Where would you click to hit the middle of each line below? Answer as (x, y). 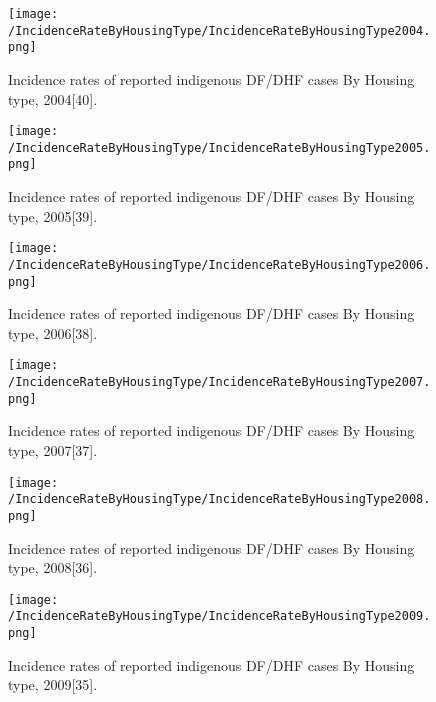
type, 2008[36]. (53, 567)
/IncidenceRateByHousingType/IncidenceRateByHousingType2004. (219, 30)
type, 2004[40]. (53, 98)
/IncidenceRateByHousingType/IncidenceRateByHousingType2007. (219, 382)
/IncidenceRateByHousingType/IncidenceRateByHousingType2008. (219, 499)
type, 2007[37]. (53, 450)
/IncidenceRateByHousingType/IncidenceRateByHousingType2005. (219, 147)
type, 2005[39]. (53, 215)
